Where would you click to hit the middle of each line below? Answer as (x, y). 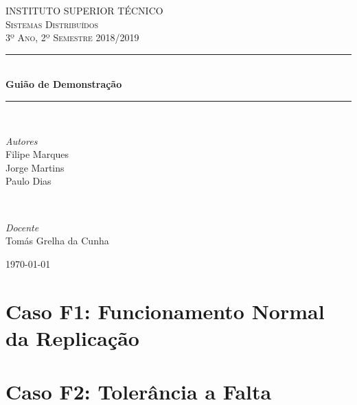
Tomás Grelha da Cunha (57, 241)
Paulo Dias (28, 181)
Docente (22, 227)
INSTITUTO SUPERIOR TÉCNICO (84, 10)
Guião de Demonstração (64, 84)
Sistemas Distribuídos (52, 24)
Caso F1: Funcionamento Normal (165, 311)
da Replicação (72, 337)
